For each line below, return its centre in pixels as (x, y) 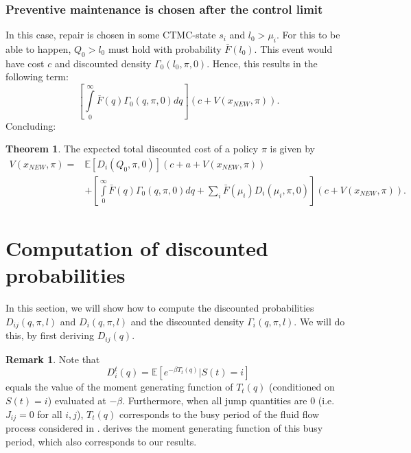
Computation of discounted (137, 248)
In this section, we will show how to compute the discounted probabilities (160, 308)
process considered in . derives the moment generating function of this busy (164, 427)
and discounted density (103, 63)
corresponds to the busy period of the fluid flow (219, 414)
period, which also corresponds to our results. (101, 441)
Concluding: (31, 125)
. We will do (319, 321)
